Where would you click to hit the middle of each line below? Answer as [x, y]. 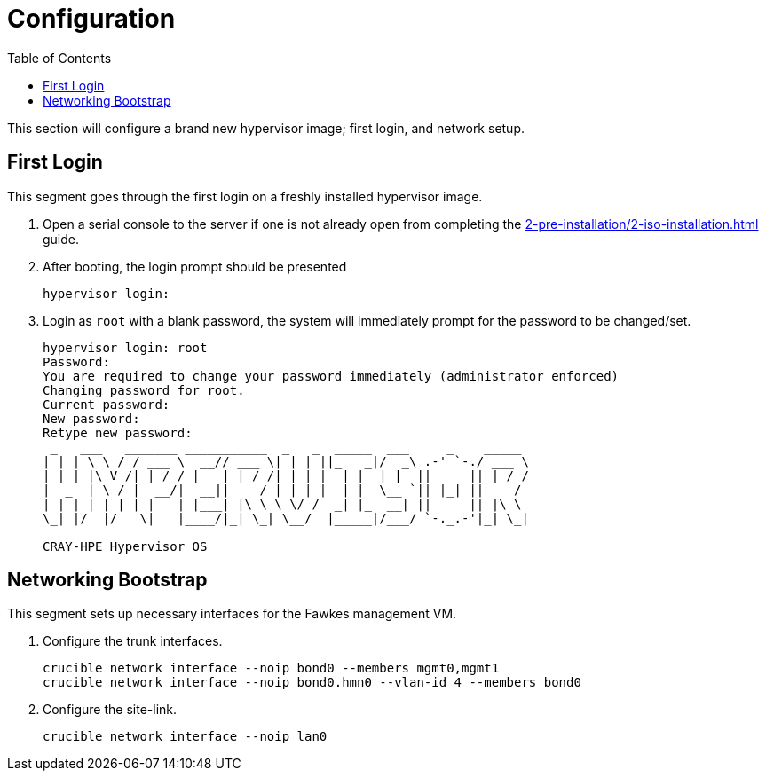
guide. [61, 239]
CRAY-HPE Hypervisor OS [125, 546]
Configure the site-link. [110, 710]
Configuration [91, 19]
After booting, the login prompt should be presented [195, 266]
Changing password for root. [144, 390]
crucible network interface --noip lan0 [185, 737]
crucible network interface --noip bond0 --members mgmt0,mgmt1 [271, 668]
